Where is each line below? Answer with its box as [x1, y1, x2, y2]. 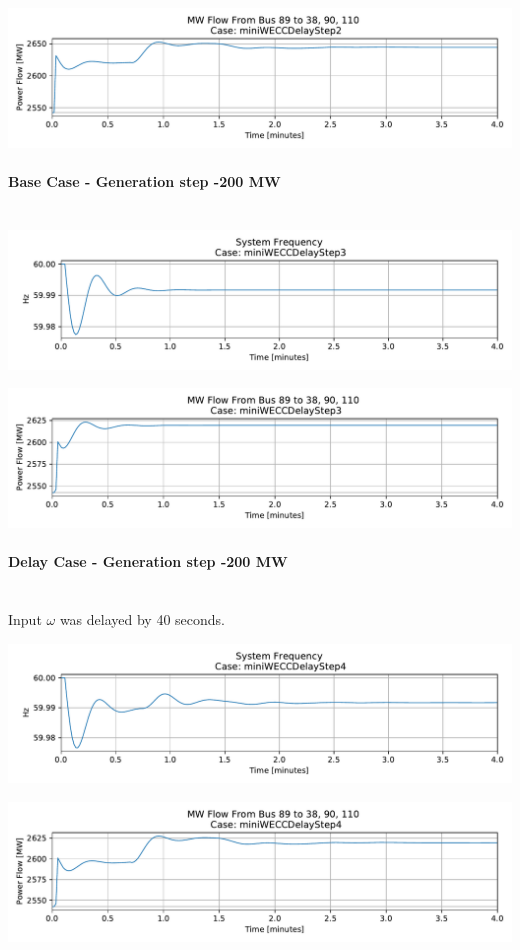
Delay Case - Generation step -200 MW [8, 551, 288, 572]
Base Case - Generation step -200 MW [8, 170, 281, 191]
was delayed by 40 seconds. [59, 608, 225, 629]
